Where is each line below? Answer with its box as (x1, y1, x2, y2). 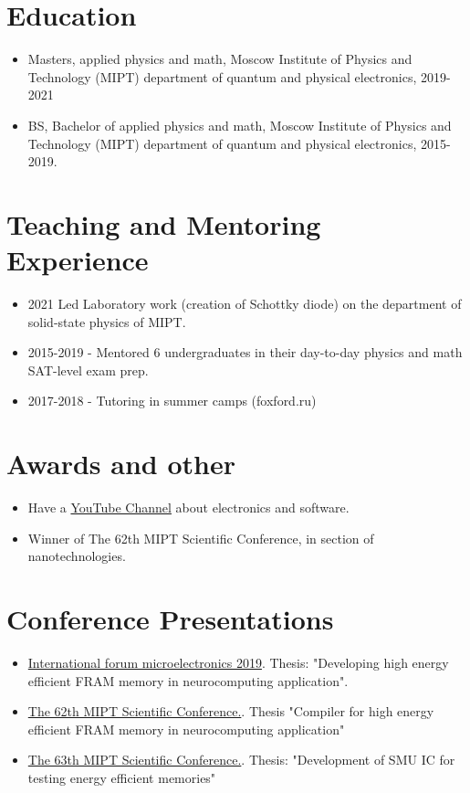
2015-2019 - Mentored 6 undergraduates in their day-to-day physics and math (27, 343, 463, 362)
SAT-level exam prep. (27, 360, 149, 379)
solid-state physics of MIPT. (27, 312, 186, 331)
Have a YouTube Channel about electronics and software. (27, 498, 350, 517)
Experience (6, 241, 149, 279)
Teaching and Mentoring (6, 205, 321, 242)
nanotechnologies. (27, 546, 126, 566)
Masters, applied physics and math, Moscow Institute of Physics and (27, 49, 413, 69)
